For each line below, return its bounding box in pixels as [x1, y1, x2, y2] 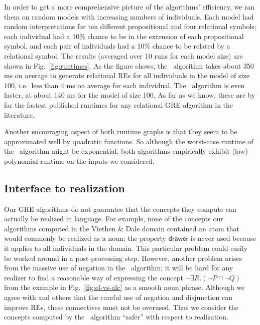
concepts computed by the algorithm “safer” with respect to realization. [4, 311, 228, 322]
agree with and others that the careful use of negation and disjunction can [4, 292, 232, 302]
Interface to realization [4, 180, 125, 195]
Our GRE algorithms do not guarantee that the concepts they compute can [4, 203, 236, 214]
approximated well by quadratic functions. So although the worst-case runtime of [4, 136, 253, 146]
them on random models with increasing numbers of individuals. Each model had [4, 11, 254, 22]
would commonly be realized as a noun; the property [4, 233, 166, 243]
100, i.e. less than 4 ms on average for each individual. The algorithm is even [4, 80, 245, 90]
